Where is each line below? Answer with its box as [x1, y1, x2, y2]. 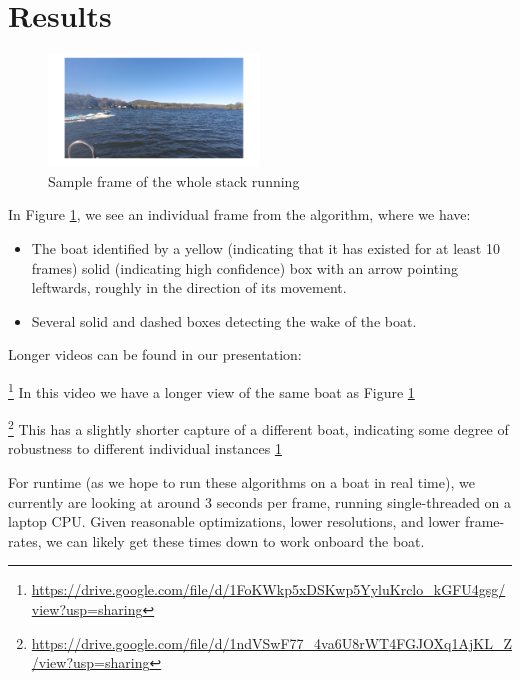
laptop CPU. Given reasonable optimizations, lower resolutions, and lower [8, 511, 461, 532]
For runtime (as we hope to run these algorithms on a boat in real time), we [8, 472, 475, 492]
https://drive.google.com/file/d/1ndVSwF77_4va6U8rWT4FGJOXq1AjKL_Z [31, 632, 512, 653]
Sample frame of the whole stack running [48, 170, 300, 191]
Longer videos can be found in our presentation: [8, 344, 302, 365]
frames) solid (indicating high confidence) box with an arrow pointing [31, 257, 458, 278]
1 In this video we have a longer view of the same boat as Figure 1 [8, 378, 415, 402]
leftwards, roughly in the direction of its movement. [31, 277, 347, 298]
